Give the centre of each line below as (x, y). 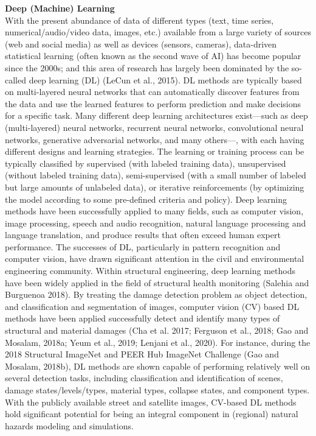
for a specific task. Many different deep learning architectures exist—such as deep (156, 115)
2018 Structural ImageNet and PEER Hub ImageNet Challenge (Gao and (142, 354)
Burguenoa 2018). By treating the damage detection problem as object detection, (156, 294)
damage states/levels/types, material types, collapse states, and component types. (157, 390)
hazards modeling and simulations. (69, 425)
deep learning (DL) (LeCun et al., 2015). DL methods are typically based (165, 79)
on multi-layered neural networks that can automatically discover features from (152, 92)
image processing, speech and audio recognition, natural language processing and (156, 223)
